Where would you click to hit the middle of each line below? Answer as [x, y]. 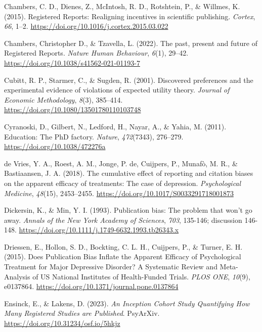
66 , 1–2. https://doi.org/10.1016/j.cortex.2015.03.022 [86, 26]
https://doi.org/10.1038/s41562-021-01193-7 [72, 62]
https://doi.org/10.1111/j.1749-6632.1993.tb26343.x [99, 230]
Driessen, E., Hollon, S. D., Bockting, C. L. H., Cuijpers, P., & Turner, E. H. [123, 246]
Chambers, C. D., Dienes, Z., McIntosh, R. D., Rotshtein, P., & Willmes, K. [122, 6]
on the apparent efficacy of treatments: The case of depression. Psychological [123, 183]
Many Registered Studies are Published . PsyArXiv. [82, 313]
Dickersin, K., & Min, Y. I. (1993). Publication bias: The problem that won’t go [128, 210]
